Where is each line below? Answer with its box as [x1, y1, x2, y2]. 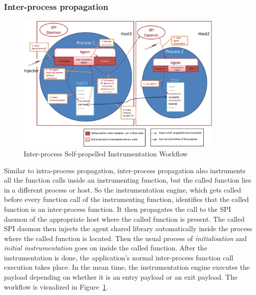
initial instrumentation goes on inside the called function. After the [4, 243, 207, 253]
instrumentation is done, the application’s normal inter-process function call [4, 252, 233, 262]
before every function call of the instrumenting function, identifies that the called [4, 194, 249, 204]
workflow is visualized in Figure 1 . [4, 281, 108, 292]
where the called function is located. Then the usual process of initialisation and [4, 233, 247, 243]
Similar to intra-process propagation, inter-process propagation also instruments [4, 165, 246, 175]
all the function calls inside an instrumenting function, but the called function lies [4, 175, 252, 185]
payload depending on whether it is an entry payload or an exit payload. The [4, 272, 238, 282]
